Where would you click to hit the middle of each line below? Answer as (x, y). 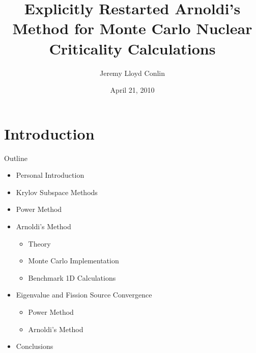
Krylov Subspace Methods (57, 192)
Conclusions (35, 346)
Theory (39, 243)
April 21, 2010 (132, 90)
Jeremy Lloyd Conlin (132, 73)
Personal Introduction (50, 175)
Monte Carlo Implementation (74, 261)
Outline (16, 158)
